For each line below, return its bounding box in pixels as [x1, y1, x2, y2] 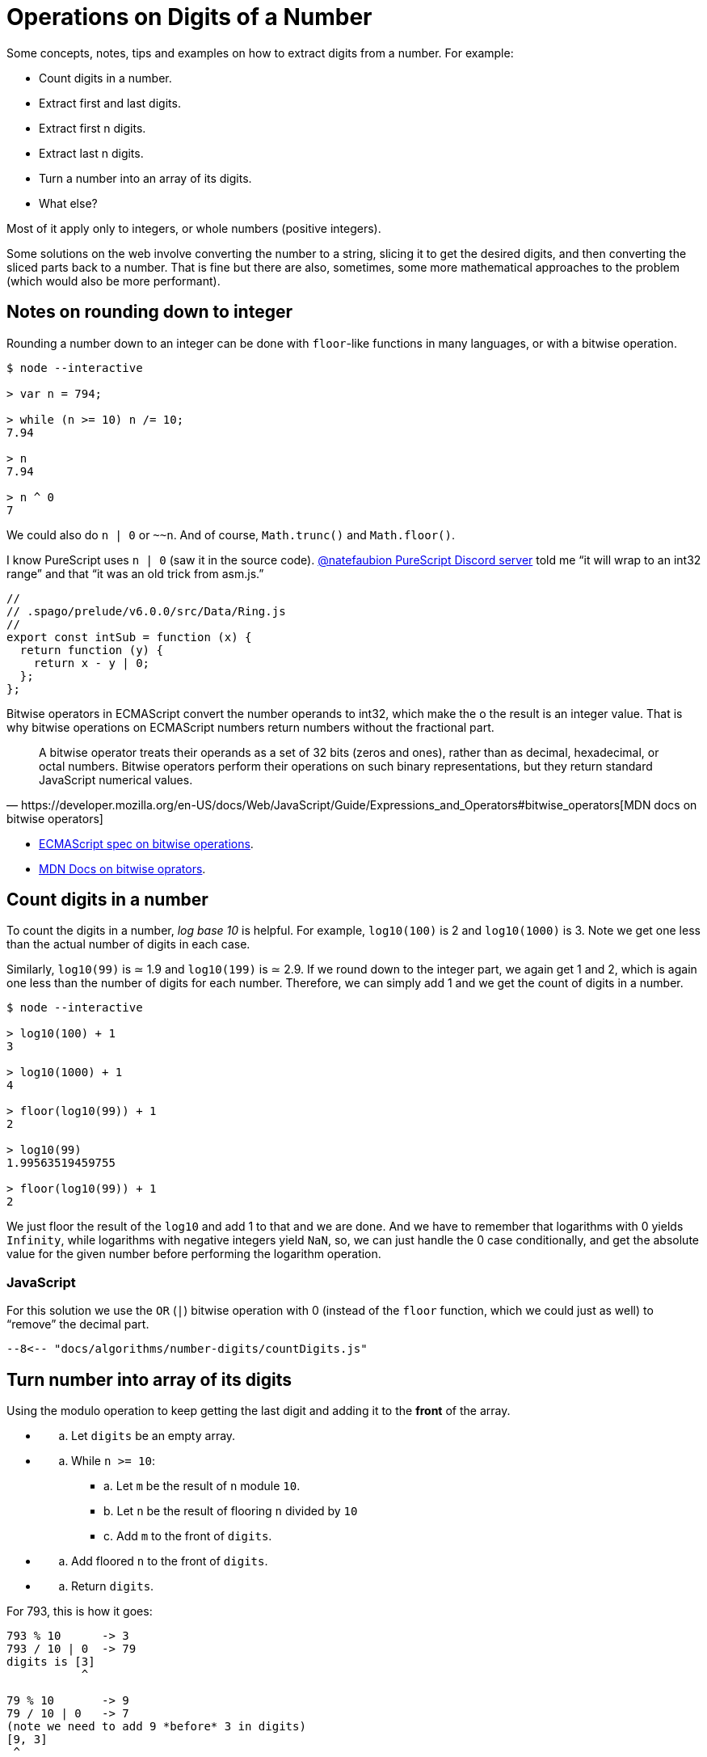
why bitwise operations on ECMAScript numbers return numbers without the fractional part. [6, 720, 494, 734]
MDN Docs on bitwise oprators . [39, 861, 206, 876]
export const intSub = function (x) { [6, 630, 252, 644]
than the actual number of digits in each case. [6, 937, 250, 952]
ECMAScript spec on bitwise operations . [39, 836, 254, 851]
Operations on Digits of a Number [6, 3, 372, 31]
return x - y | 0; [33, 656, 150, 669]
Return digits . [71, 1579, 154, 1594]
